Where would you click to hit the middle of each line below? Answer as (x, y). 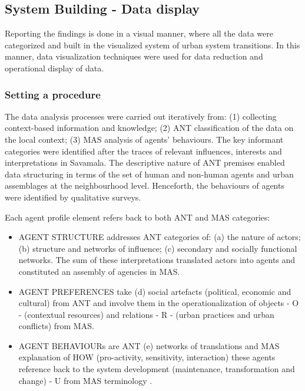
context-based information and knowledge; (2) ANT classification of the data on (149, 128)
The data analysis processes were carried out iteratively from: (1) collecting (141, 116)
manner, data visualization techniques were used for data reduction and (134, 56)
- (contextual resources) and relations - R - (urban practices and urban (146, 314)
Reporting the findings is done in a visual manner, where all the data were (139, 33)
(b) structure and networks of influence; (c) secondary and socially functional (158, 248)
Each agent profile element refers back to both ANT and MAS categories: (137, 217)
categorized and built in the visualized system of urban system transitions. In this (152, 45)
